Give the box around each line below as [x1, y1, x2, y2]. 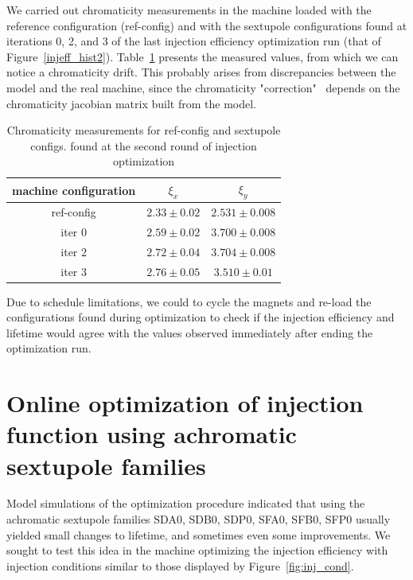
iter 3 [60, 263, 88, 279]
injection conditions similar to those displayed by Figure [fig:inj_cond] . [6, 557, 354, 574]
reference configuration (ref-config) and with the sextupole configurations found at [6, 17, 407, 33]
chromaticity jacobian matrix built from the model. [6, 95, 256, 111]
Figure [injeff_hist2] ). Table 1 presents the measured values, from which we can [6, 48, 399, 64]
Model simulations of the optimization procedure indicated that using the [6, 495, 365, 512]
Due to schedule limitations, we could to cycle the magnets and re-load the [6, 293, 372, 309]
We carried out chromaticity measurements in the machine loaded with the [6, 2, 372, 18]
